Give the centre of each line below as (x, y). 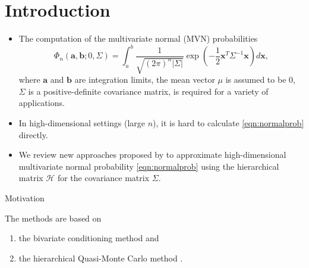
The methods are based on (53, 218)
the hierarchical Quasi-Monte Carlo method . (101, 258)
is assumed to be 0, (260, 80)
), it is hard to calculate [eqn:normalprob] (228, 122)
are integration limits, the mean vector (145, 80)
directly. (33, 134)
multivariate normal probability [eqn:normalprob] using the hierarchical (149, 166)
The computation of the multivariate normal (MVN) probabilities (138, 38)
